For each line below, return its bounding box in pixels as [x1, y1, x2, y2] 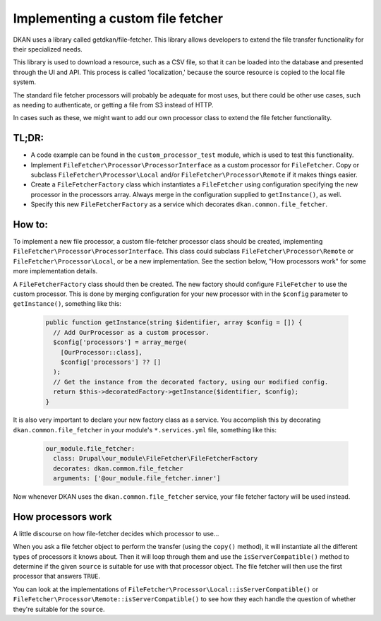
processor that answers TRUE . [13, 572, 101, 581]
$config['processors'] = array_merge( [53, 338, 187, 346]
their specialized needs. [13, 45, 83, 53]
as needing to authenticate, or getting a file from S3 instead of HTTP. [13, 100, 214, 109]
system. [13, 78, 37, 86]
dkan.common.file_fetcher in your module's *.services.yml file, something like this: [13, 425, 277, 434]
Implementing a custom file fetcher [13, 11, 224, 26]
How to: [13, 218, 49, 230]
